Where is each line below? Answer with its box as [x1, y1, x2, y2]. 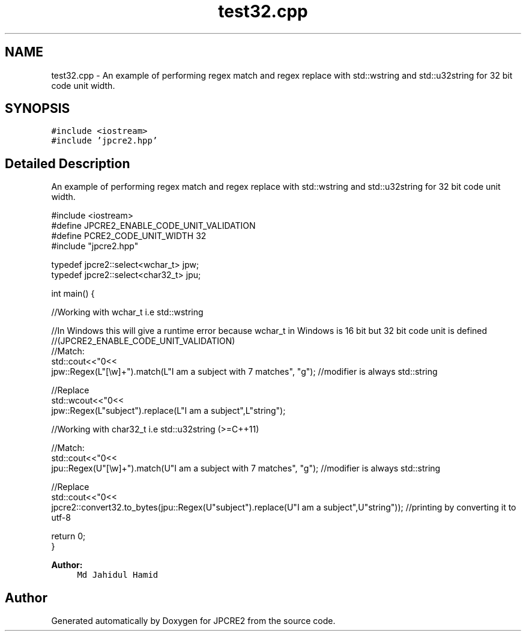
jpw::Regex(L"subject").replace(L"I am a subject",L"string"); [51, 405, 286, 416]
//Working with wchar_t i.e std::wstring [51, 307, 204, 318]
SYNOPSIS [5, 101, 70, 117]
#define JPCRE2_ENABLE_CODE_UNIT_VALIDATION [51, 220, 256, 231]
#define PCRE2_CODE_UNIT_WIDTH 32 [51, 231, 207, 241]
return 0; [51, 531, 86, 542]
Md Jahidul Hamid [77, 570, 159, 580]
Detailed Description [5, 156, 130, 171]
